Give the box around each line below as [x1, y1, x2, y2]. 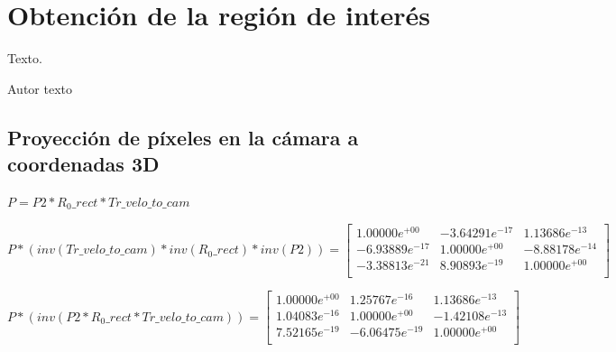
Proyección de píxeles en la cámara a [7, 123, 359, 151]
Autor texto [7, 79, 72, 97]
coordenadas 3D [7, 150, 160, 178]
